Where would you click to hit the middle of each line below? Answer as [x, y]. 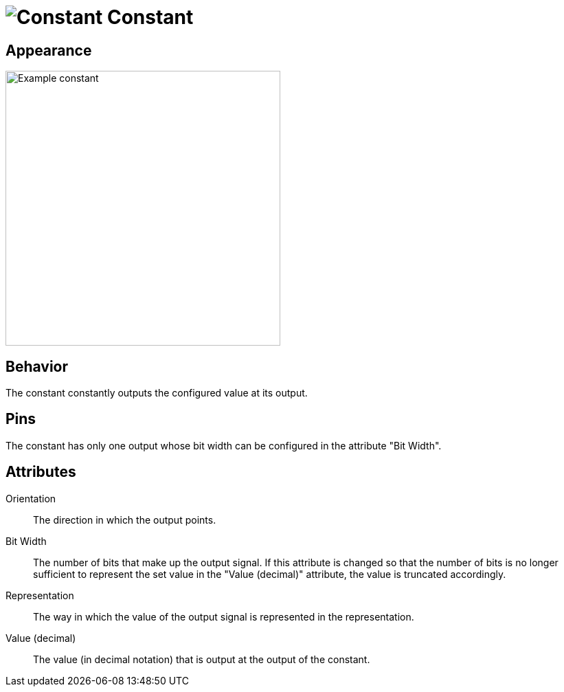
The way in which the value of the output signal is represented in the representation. [224, 616]
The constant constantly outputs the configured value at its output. [157, 393]
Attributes [41, 472]
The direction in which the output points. [125, 520]
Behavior [37, 366]
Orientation [31, 498]
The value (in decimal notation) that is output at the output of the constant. [202, 659]
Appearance [49, 50]
